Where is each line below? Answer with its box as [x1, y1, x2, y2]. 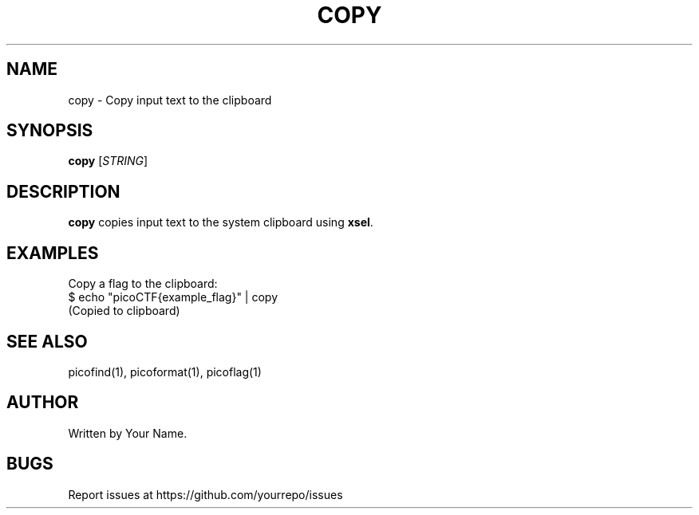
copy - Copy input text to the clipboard [68, 92, 272, 107]
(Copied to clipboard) [68, 304, 180, 318]
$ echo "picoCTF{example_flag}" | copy [68, 290, 278, 305]
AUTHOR [6, 392, 79, 413]
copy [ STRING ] [68, 154, 148, 168]
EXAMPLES [6, 242, 99, 263]
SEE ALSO [6, 331, 88, 352]
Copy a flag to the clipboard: [68, 277, 218, 291]
